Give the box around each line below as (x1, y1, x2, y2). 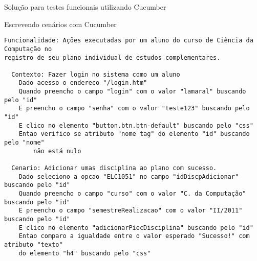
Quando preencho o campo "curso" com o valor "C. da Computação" (18, 190, 246, 197)
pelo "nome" (4, 139, 45, 147)
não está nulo (33, 147, 81, 155)
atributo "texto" (4, 241, 63, 248)
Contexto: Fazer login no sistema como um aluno (11, 70, 180, 78)
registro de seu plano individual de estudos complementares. (4, 54, 221, 61)
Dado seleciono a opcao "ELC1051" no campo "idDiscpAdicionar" (18, 173, 239, 180)
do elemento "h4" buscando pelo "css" (18, 249, 151, 257)
